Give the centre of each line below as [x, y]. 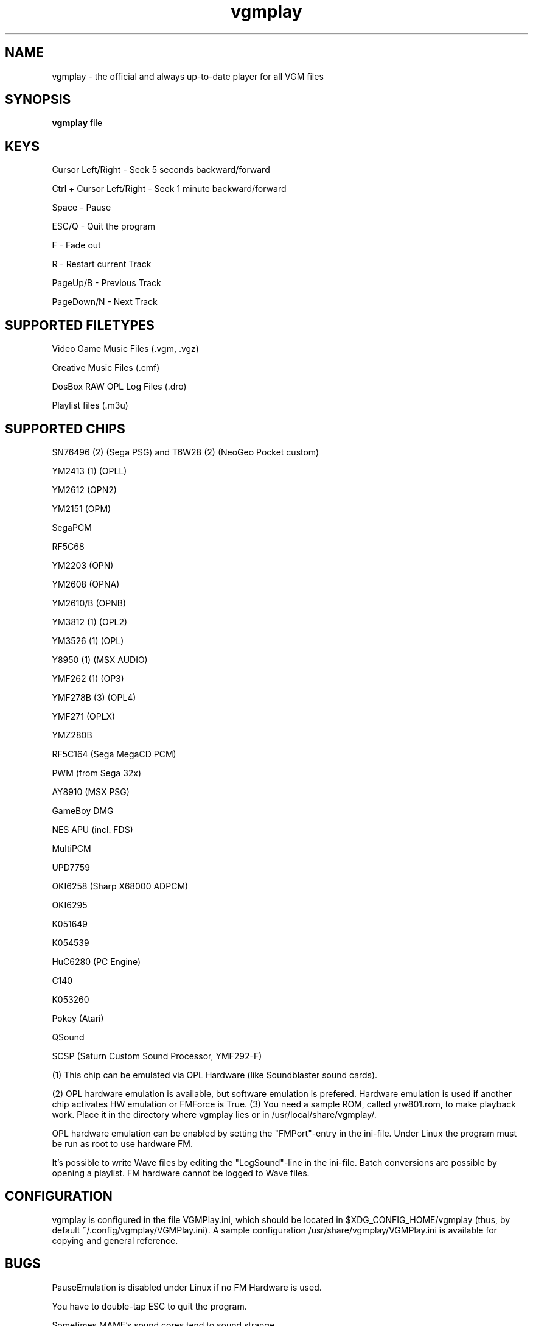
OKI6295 [70, 905]
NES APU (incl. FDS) [92, 829]
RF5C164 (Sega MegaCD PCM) [114, 754]
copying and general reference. [115, 1240]
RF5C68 [68, 546]
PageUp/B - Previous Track [106, 283]
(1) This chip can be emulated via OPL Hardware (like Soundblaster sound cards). [215, 1075]
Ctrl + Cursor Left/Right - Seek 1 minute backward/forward [169, 189]
